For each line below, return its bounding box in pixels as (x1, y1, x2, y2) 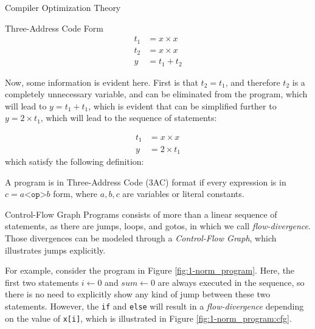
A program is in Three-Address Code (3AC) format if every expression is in (5, 175, 286, 188)
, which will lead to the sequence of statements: (40, 111, 217, 124)
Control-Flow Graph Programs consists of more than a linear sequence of (5, 207, 277, 220)
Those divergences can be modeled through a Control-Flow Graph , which (5, 231, 277, 244)
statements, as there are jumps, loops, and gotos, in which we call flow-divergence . (5, 220, 311, 232)
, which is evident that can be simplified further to (88, 99, 277, 112)
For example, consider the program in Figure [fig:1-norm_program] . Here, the (5, 264, 295, 277)
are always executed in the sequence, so (157, 275, 305, 288)
